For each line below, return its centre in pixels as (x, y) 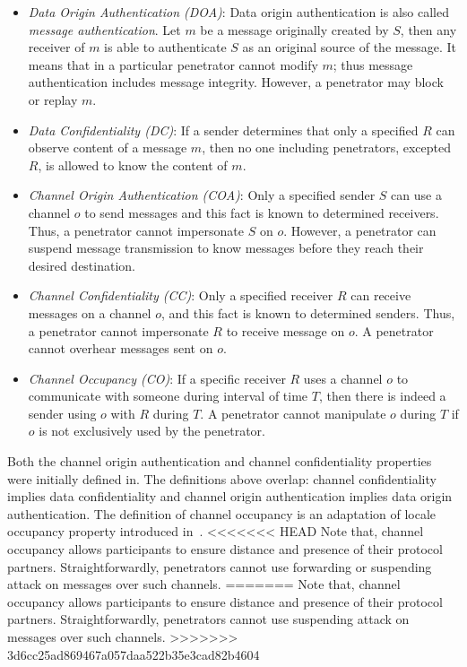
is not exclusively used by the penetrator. (152, 431)
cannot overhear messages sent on (121, 348)
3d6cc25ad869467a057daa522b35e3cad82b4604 (134, 654)
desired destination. (82, 265)
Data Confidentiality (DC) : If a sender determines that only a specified (223, 130)
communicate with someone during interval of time (168, 396)
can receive (381, 295)
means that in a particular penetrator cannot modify (173, 64)
